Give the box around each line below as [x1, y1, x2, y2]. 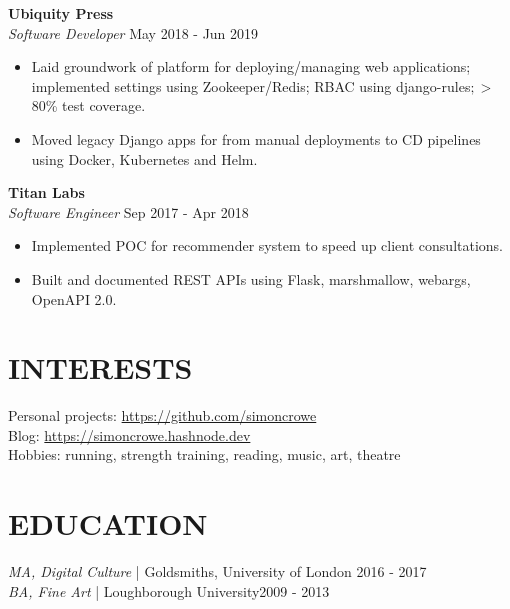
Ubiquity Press [8, 3, 114, 23]
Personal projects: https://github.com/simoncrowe [8, 405, 317, 426]
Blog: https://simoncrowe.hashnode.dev [8, 424, 251, 445]
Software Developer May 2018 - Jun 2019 [8, 22, 259, 43]
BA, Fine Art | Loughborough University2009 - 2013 [8, 580, 330, 601]
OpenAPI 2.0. [31, 288, 117, 309]
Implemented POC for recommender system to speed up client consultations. [31, 235, 504, 256]
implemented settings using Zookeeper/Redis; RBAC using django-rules [31, 75, 471, 96]
